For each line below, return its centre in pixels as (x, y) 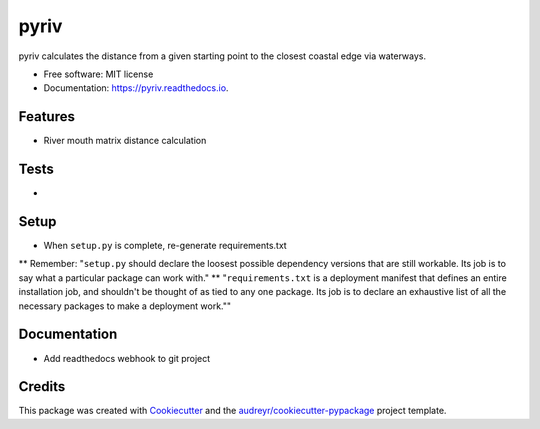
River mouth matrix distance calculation (125, 141)
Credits (42, 386)
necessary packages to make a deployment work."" (125, 306)
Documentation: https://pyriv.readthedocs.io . (136, 88)
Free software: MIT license (98, 74)
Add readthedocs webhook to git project (127, 358)
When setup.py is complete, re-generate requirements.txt (165, 246)
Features (46, 116)
